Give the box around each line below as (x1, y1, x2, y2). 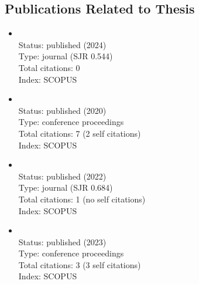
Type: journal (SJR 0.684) (18, 181, 113, 194)
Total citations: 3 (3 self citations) (18, 258, 141, 271)
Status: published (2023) (18, 235, 107, 248)
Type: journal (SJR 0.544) (18, 50, 113, 62)
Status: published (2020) (18, 104, 107, 116)
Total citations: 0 (18, 61, 80, 73)
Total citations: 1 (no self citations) (18, 192, 146, 205)
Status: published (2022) (18, 170, 107, 182)
